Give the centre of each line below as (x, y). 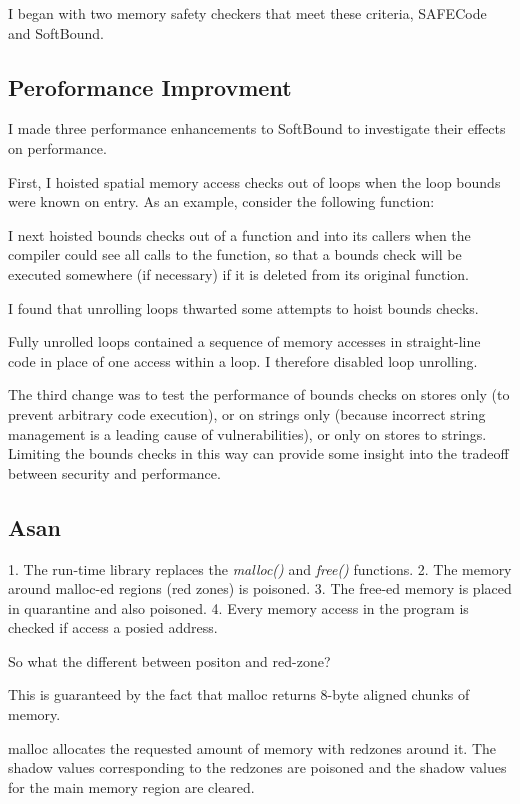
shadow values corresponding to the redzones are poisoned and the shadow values (257, 767)
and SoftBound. (56, 32)
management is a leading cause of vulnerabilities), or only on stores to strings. (247, 433)
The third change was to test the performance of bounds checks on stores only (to (259, 394)
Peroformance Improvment (150, 86)
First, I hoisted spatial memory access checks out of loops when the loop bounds (254, 181)
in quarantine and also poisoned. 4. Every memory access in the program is (238, 607)
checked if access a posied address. (113, 627)
